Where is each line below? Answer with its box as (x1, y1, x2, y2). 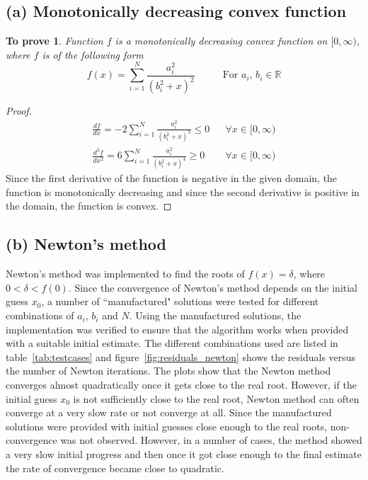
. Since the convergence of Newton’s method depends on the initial (68, 280, 358, 295)
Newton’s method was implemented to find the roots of (6, 266, 245, 281)
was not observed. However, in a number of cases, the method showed (60, 433, 362, 447)
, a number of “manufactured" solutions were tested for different (41, 294, 319, 309)
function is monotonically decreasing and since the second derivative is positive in (6, 184, 360, 199)
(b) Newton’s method (6, 233, 166, 255)
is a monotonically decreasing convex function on (115, 33, 328, 48)
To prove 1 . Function (6, 33, 103, 48)
